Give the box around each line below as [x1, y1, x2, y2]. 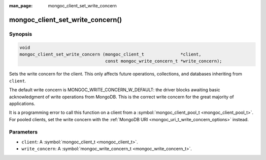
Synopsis [9, 30, 32, 37]
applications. [9, 101, 35, 107]
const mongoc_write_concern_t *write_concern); [105, 58, 223, 64]
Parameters [9, 129, 38, 135]
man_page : [9, 3, 33, 8]
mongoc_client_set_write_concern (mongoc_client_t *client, [19, 52, 201, 57]
